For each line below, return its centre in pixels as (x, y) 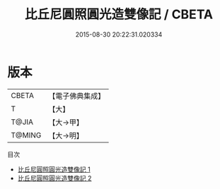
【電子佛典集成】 (77, 96)
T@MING (26, 135)
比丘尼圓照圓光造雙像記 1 (54, 169)
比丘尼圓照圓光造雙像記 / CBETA (119, 14)
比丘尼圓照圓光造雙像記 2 (54, 178)
